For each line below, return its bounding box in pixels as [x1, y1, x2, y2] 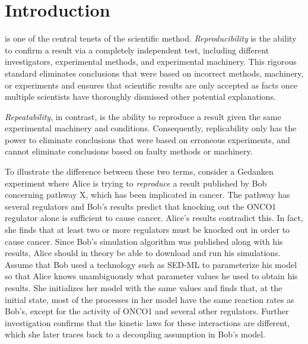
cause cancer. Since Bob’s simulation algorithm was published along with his [5, 235, 283, 247]
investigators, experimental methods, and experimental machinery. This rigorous [5, 55, 297, 68]
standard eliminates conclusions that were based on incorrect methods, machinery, [5, 67, 304, 79]
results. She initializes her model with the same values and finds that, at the [5, 282, 282, 293]
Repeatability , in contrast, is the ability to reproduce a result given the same [5, 110, 281, 122]
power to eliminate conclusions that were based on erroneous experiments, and [5, 133, 290, 146]
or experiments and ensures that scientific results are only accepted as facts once [5, 78, 298, 91]
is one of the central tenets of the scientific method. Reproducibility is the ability [5, 32, 297, 45]
